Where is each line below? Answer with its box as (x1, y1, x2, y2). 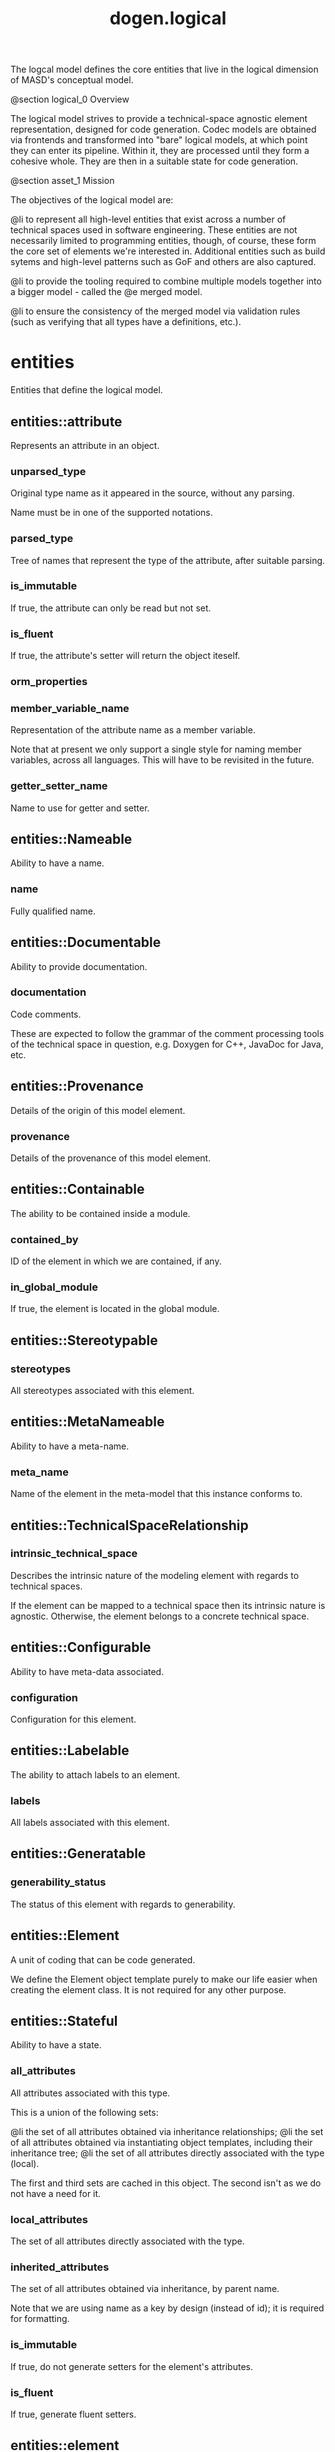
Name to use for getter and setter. (10, 802, 150, 814)
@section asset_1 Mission (10, 175, 115, 187)
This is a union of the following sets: (10, 2106, 159, 2118)
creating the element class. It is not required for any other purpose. (10, 1983, 287, 1996)
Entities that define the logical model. (10, 384, 163, 396)
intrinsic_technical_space (10, 1547, 138, 1561)
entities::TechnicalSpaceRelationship (10, 1517, 249, 1534)
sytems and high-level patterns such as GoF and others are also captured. (10, 256, 317, 268)
